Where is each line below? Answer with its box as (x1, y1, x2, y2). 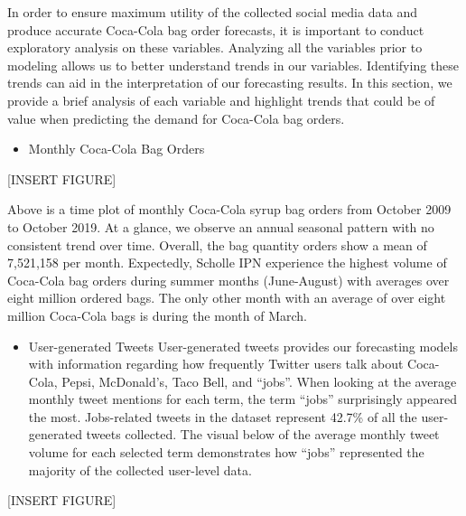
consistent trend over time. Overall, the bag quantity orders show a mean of (7, 235, 427, 254)
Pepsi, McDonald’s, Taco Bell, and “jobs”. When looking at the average (61, 371, 457, 390)
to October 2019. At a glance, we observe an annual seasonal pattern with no (7, 217, 434, 236)
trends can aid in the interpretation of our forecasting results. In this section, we (7, 73, 452, 92)
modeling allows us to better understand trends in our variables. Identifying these (7, 55, 460, 74)
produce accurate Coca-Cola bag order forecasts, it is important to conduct (7, 20, 424, 39)
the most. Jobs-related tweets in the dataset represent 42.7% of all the (28, 407, 417, 426)
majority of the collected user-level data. (28, 460, 252, 479)
